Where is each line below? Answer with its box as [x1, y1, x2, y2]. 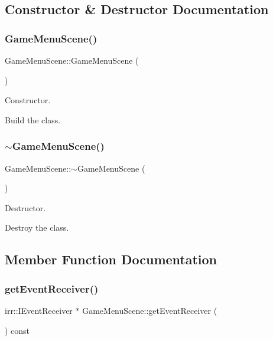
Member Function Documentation [5, 250, 217, 268]
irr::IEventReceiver [5, 304, 73, 316]
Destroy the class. [5, 221, 69, 234]
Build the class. [5, 113, 61, 126]
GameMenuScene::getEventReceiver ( [82, 304, 217, 316]
